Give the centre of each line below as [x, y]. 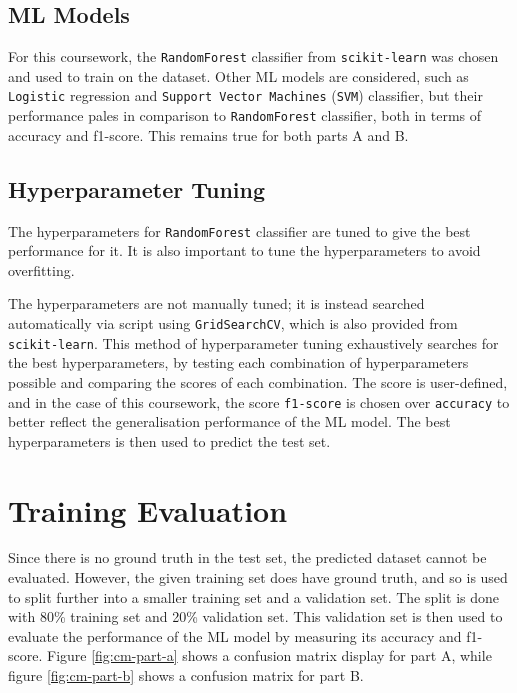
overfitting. [41, 269]
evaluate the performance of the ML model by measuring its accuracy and [235, 635]
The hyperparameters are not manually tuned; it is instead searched [216, 303]
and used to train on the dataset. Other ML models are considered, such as [238, 75]
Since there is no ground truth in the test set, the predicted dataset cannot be [247, 557]
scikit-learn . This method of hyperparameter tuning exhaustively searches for [253, 342]
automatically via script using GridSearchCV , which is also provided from [233, 323]
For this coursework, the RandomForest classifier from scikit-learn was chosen [253, 56]
